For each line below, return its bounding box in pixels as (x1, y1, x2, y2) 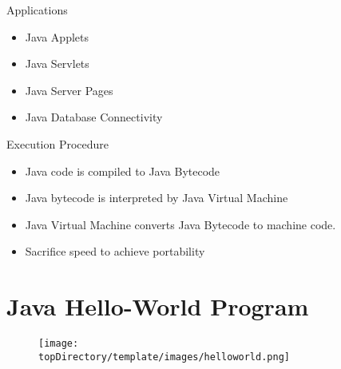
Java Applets (25, 28, 89, 45)
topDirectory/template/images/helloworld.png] (38, 351, 290, 363)
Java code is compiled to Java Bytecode (25, 162, 220, 179)
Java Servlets (25, 55, 89, 72)
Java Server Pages (25, 81, 113, 98)
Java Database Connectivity (25, 109, 163, 125)
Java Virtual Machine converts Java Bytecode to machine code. (25, 216, 336, 232)
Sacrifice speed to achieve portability (25, 243, 205, 260)
